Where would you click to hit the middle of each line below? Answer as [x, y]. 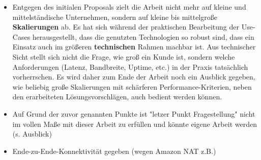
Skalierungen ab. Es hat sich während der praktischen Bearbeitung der [126, 27]
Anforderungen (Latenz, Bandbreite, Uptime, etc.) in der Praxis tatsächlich [130, 66]
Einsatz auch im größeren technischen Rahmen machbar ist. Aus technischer [134, 47]
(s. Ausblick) [32, 134]
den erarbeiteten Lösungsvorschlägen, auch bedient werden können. [117, 97]
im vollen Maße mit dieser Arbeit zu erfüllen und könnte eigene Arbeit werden [135, 124]
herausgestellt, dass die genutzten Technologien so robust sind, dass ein [143, 36]
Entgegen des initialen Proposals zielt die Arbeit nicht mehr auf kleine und [129, 7]
